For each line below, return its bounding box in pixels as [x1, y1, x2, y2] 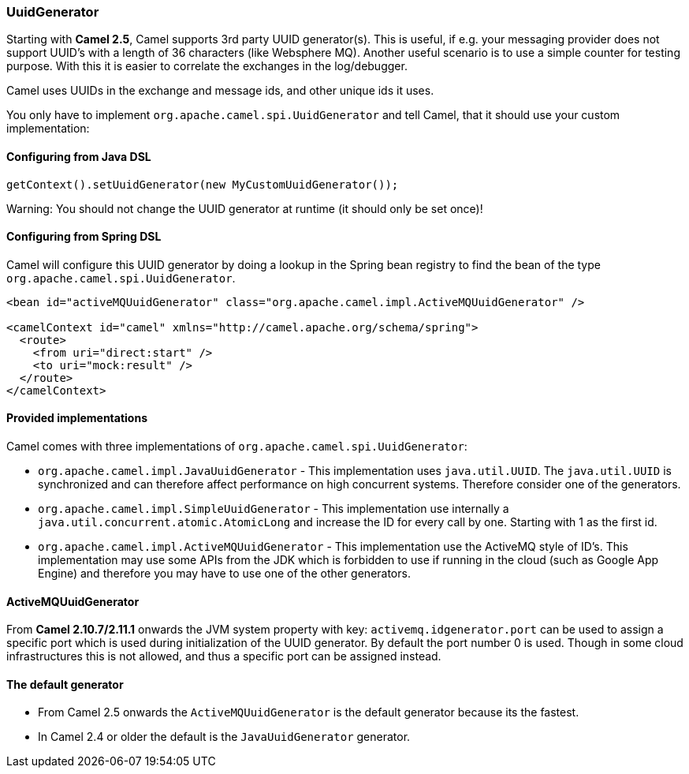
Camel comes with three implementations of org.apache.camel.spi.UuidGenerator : [6, 439, 467, 454]
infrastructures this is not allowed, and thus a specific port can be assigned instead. [6, 649, 441, 664]
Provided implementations [6, 411, 148, 425]
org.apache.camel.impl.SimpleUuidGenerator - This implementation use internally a [38, 502, 509, 516]
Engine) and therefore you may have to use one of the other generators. [38, 566, 411, 581]
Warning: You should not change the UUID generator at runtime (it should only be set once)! [6, 201, 483, 215]
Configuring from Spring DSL [6, 230, 162, 244]
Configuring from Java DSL [6, 149, 151, 163]
